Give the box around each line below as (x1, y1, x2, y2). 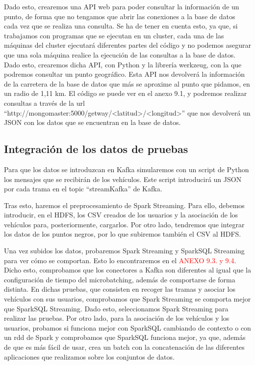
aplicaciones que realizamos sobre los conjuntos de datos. (4, 351, 175, 362)
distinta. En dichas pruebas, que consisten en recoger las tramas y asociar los (4, 284, 235, 294)
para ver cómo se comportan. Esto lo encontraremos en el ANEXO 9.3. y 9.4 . (4, 255, 236, 265)
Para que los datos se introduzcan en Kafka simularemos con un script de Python (4, 164, 249, 174)
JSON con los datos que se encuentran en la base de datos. (4, 117, 181, 127)
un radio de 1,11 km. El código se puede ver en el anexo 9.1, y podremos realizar (4, 88, 247, 98)
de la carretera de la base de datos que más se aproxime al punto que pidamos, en (4, 78, 250, 89)
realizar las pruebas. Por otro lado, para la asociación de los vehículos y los (4, 313, 229, 323)
